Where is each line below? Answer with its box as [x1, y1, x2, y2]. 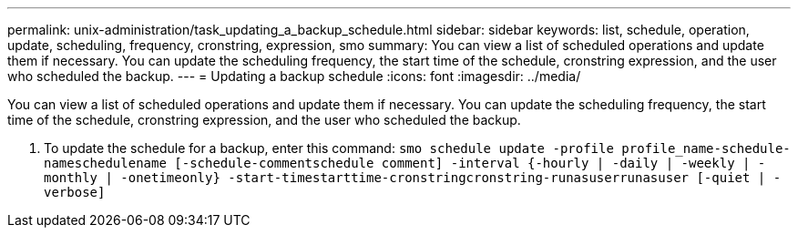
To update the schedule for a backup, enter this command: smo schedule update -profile [44, 140, 614, 156]
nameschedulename [44, 156, 167, 170]
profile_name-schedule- [621, 141, 791, 156]
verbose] [44, 185, 106, 199]
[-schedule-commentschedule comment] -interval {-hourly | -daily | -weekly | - [174, 156, 766, 170]
